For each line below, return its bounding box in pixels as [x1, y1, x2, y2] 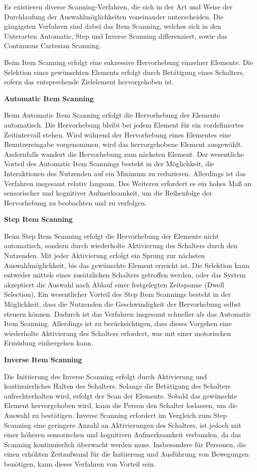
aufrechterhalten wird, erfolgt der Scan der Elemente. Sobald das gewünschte [4, 390, 237, 401]
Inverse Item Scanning [4, 354, 82, 364]
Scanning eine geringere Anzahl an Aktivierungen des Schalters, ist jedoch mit [4, 419, 242, 430]
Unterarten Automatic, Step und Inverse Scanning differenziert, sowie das [4, 30, 227, 41]
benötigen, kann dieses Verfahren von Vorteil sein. [4, 458, 156, 469]
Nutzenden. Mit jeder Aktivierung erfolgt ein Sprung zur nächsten [4, 250, 205, 261]
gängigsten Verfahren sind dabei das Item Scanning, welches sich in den [4, 21, 221, 31]
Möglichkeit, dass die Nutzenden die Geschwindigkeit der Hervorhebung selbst [4, 299, 241, 309]
